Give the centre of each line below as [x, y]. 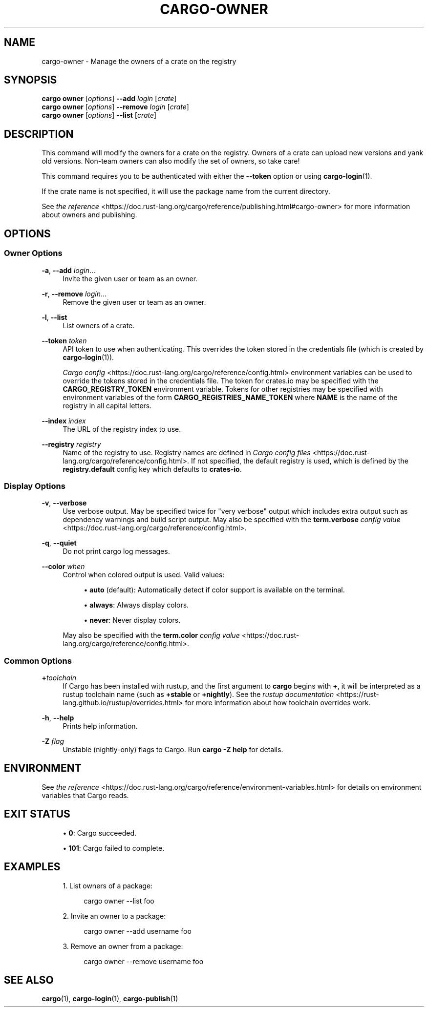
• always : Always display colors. [136, 605]
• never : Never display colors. [132, 620]
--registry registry [71, 444]
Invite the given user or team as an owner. [130, 278]
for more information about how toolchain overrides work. [278, 703]
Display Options [35, 486]
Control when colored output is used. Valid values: [144, 575]
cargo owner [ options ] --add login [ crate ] [109, 99]
